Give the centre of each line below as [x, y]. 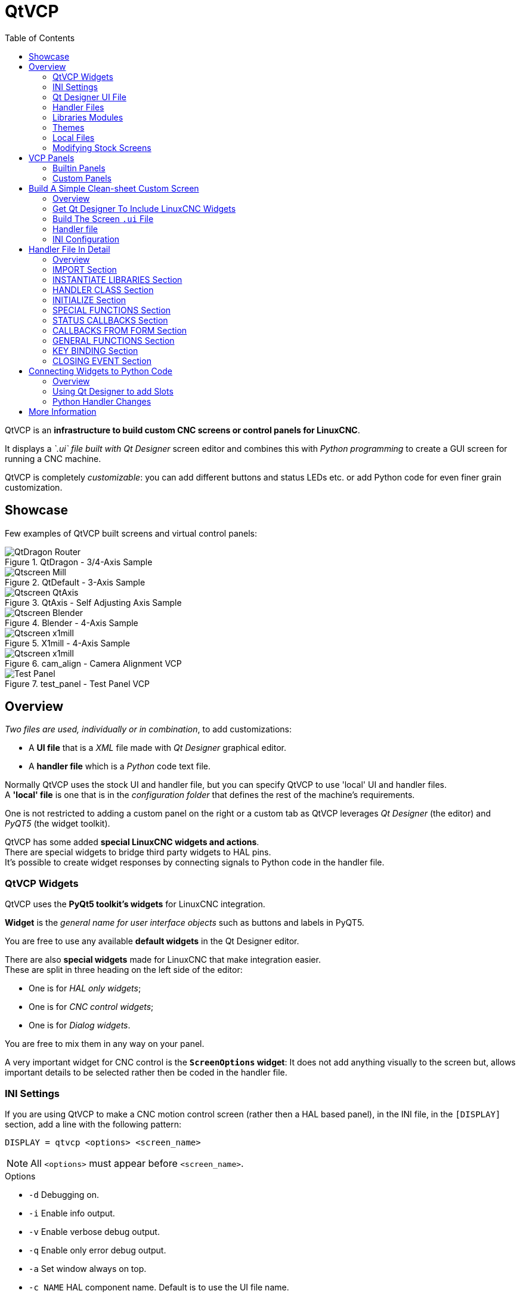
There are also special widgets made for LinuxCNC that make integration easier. [163, 960]
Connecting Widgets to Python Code [100, 371]
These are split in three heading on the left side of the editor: [124, 970]
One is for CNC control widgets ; [91, 1007]
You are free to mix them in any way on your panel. [105, 1044]
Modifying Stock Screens [102, 147]
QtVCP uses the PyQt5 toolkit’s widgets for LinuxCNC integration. [135, 904]
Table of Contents [40, 38]
